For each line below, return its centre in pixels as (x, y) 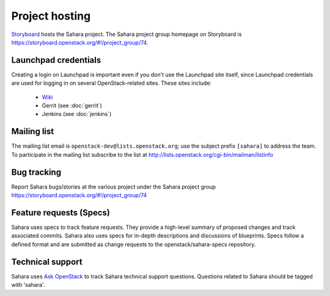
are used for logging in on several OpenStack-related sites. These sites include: (112, 83)
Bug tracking (36, 172)
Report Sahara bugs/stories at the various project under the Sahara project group (114, 187)
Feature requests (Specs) (61, 213)
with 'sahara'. (28, 284)
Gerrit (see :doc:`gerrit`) (72, 106)
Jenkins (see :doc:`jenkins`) (77, 114)
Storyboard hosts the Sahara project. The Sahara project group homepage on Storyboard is (127, 34)
